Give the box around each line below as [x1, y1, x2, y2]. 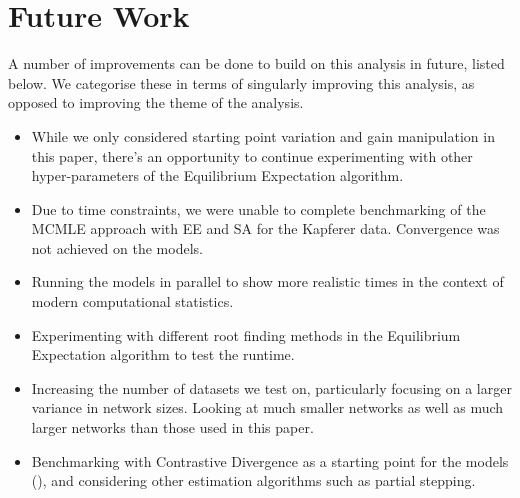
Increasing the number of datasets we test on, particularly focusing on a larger [31, 377, 512, 398]
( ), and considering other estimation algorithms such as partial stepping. [31, 470, 476, 491]
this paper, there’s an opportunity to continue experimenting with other [31, 145, 473, 166]
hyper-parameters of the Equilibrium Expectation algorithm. [31, 165, 404, 186]
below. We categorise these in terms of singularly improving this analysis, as [8, 72, 475, 93]
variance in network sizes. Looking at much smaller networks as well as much [31, 397, 504, 418]
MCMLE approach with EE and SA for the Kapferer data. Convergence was [31, 218, 500, 239]
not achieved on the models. [31, 237, 203, 258]
